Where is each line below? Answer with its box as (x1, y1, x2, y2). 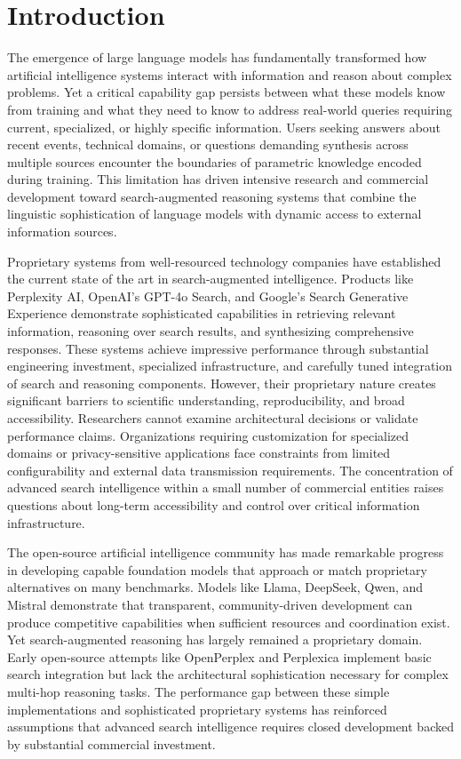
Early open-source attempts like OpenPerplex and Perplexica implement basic (7, 647, 432, 666)
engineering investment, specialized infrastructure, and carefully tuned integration (7, 356, 453, 375)
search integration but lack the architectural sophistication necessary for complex (7, 665, 449, 683)
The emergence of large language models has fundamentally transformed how (7, 48, 427, 67)
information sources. (7, 222, 117, 241)
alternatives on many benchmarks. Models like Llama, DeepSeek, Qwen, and (7, 578, 424, 596)
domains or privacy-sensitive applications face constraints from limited (7, 443, 391, 462)
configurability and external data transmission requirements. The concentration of (7, 460, 453, 479)
